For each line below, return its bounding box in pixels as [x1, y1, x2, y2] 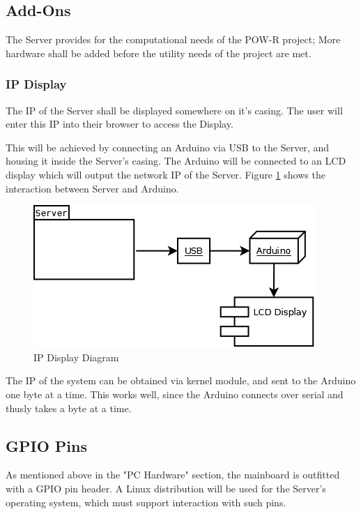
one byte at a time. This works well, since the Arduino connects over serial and [6, 386, 344, 401]
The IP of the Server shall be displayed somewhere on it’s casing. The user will [6, 103, 343, 117]
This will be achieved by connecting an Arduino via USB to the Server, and [6, 139, 329, 154]
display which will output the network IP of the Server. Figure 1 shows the [6, 167, 325, 181]
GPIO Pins [6, 434, 87, 456]
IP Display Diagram [33, 349, 119, 364]
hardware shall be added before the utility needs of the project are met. [6, 45, 312, 60]
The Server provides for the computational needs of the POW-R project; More [6, 32, 341, 47]
